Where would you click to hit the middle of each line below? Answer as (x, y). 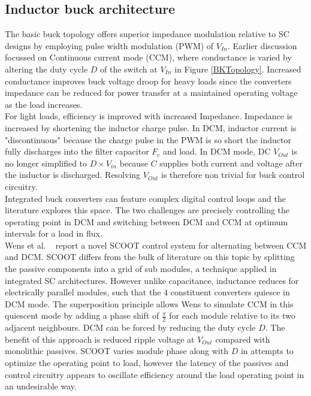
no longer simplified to (46, 163)
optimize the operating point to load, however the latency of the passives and (147, 363)
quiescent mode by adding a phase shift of (82, 315)
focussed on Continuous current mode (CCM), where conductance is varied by (148, 57)
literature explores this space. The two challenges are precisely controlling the (147, 210)
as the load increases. (44, 104)
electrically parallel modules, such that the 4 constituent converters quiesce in (147, 292)
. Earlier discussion (262, 45)
